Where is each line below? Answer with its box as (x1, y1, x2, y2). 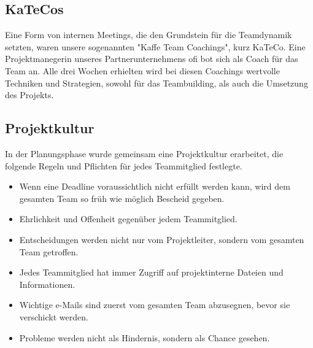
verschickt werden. (19, 310, 88, 323)
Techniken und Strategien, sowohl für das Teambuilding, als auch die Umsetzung (5, 76, 308, 89)
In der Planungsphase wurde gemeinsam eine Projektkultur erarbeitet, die (5, 147, 284, 160)
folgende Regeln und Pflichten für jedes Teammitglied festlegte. (5, 159, 242, 172)
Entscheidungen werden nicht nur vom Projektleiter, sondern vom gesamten (19, 233, 304, 246)
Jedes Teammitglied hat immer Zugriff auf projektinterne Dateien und (19, 266, 284, 279)
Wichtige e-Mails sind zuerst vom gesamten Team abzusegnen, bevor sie (19, 298, 290, 311)
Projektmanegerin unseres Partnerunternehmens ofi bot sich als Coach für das (5, 52, 298, 65)
